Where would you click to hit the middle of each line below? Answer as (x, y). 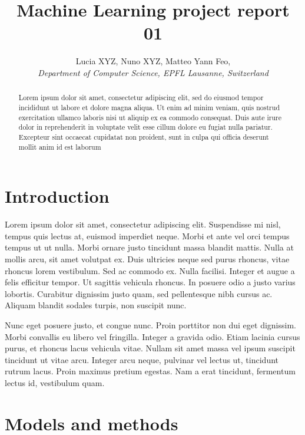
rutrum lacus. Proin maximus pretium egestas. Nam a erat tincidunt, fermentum (150, 371)
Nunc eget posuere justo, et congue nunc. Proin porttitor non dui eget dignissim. (150, 324)
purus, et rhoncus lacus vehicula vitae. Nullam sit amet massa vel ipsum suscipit (150, 348)
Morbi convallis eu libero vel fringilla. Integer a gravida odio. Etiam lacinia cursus (152, 336)
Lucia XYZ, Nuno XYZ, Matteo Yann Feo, (153, 61)
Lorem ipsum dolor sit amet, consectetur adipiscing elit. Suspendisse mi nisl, (143, 224)
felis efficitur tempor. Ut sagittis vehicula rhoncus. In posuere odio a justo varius (150, 282)
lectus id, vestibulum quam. (55, 382)
